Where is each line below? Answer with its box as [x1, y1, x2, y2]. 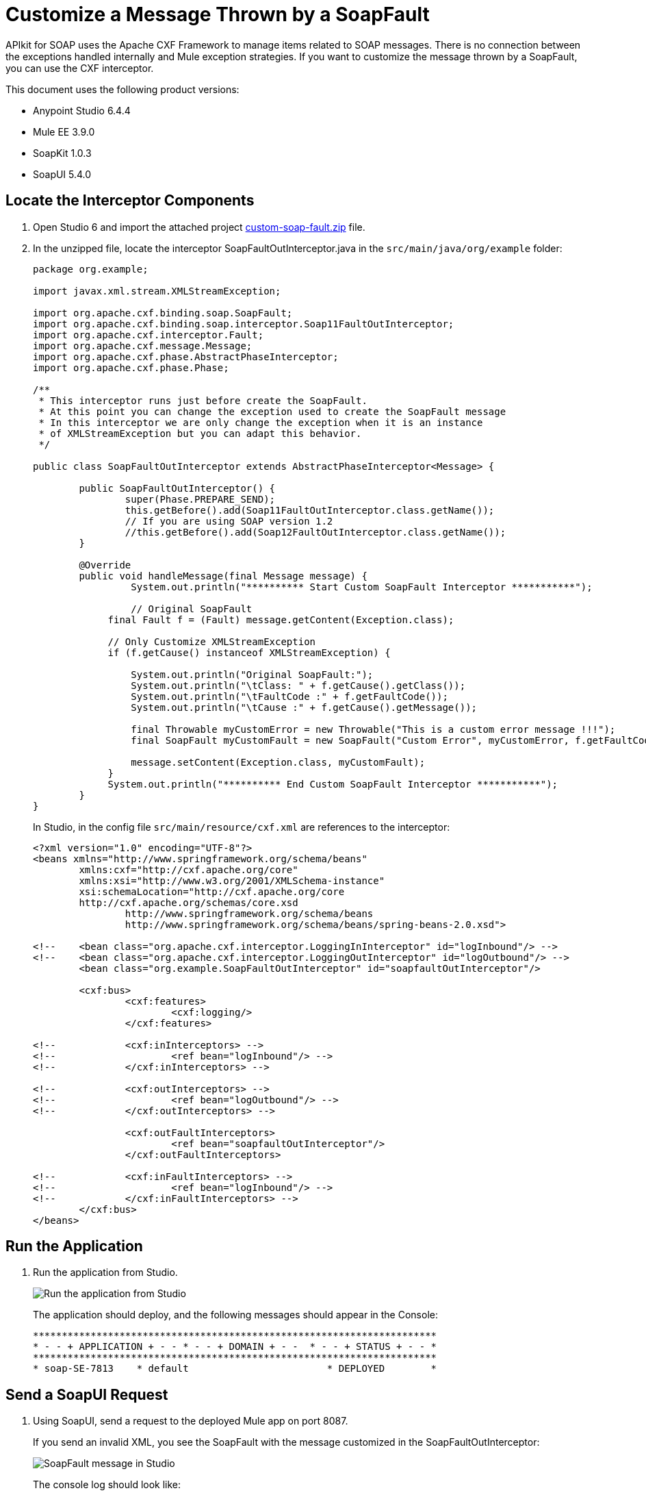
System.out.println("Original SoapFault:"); [131, 668, 374, 680]
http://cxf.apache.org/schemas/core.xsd [79, 896, 298, 908]
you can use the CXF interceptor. [5, 62, 154, 74]
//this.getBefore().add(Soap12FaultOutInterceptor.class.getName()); [125, 526, 506, 538]
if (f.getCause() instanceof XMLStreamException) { [107, 647, 391, 658]
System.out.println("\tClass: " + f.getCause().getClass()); [131, 679, 466, 691]
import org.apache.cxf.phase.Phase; [33, 362, 229, 373]
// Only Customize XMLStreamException [107, 636, 316, 647]
